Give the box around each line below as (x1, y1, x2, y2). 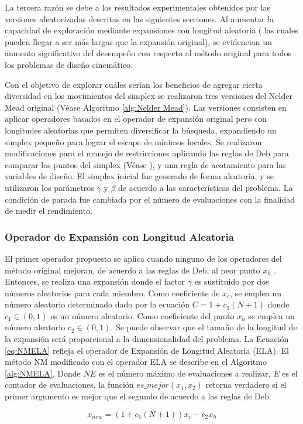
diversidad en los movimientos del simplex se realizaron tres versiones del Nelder (5, 90, 292, 102)
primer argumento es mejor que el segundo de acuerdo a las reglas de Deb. (5, 390, 271, 402)
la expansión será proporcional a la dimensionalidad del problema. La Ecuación (5, 333, 289, 345)
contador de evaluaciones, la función (5, 378, 134, 391)
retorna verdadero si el (205, 378, 287, 391)
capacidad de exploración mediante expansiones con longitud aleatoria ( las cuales (5, 24, 298, 36)
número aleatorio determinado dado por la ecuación (5, 298, 190, 310)
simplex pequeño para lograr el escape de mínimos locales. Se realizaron (5, 135, 262, 148)
